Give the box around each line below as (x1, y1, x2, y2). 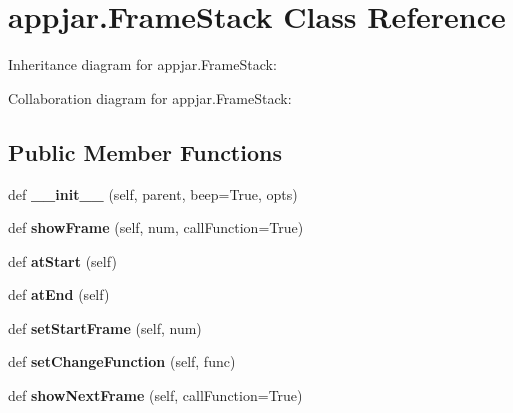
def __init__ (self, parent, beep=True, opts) (8, 183, 298, 204)
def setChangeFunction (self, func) (8, 351, 236, 372)
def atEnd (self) (8, 284, 110, 305)
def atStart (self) (8, 250, 117, 271)
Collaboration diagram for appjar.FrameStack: (8, 87, 292, 108)
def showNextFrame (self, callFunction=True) (8, 385, 303, 406)
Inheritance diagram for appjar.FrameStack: (8, 54, 277, 75)
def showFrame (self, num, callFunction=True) (8, 217, 304, 238)
